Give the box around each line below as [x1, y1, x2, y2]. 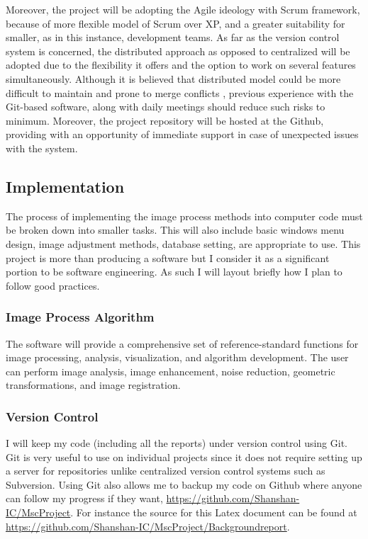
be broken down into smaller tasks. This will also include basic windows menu [6, 222, 345, 237]
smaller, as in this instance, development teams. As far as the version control [6, 30, 340, 45]
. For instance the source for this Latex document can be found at [70, 505, 357, 520]
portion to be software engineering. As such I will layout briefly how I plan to [6, 264, 342, 279]
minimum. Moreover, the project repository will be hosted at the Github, [6, 113, 324, 127]
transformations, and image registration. [6, 378, 181, 392]
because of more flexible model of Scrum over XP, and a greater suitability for [6, 16, 345, 30]
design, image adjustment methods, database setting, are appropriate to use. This [6, 236, 361, 251]
